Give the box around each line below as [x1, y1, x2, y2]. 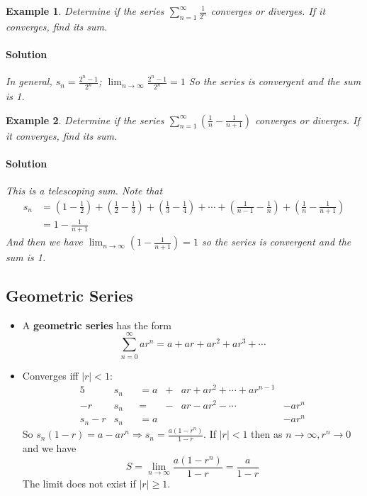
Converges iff [22, 368, 79, 382]
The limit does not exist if [22, 475, 136, 490]
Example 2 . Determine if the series [6, 112, 164, 127]
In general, [6, 74, 52, 89]
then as [251, 426, 283, 441]
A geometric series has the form [22, 317, 171, 332]
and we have [22, 440, 77, 455]
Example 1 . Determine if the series [6, 4, 164, 18]
